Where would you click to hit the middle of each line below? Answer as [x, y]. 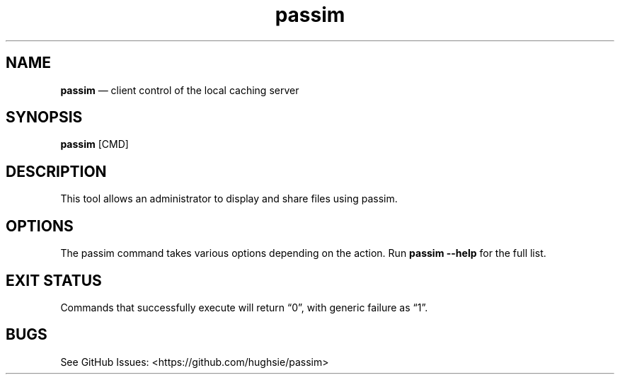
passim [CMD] [94, 144]
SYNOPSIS [44, 117]
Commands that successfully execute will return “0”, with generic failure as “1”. [244, 307]
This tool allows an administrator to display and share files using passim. [229, 199]
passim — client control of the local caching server [180, 90]
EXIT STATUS [54, 280]
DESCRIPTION [56, 171]
